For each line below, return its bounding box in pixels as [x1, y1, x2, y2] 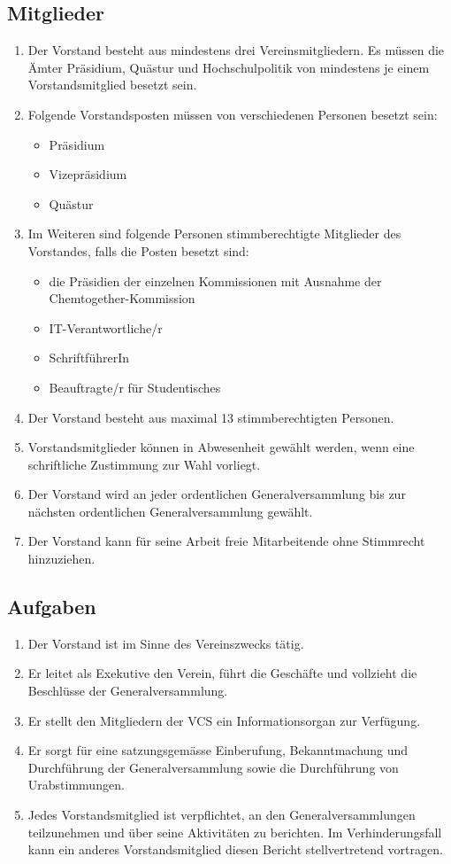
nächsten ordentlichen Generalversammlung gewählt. [27, 502, 313, 520]
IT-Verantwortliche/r [49, 318, 163, 337]
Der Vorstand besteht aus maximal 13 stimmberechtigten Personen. [27, 408, 394, 426]
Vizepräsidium [49, 165, 127, 183]
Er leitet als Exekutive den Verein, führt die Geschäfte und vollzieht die [27, 664, 417, 682]
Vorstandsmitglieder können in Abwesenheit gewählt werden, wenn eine [27, 438, 415, 456]
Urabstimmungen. [27, 775, 125, 794]
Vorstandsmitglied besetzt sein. [27, 75, 197, 94]
